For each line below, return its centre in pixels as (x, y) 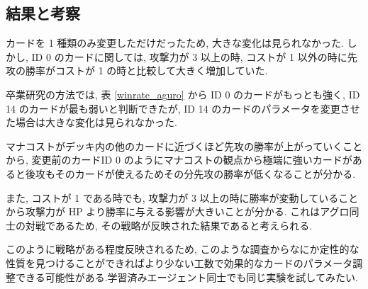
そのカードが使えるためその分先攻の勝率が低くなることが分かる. (205, 173)
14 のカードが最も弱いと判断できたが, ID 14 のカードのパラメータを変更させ (183, 108)
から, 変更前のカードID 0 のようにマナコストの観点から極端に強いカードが (179, 160)
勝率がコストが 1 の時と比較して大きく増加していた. (146, 70)
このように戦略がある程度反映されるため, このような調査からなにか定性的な (183, 249)
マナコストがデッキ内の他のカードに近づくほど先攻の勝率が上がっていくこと (184, 146)
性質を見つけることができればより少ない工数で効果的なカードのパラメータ (179, 262)
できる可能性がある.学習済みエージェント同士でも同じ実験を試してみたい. (186, 277)
